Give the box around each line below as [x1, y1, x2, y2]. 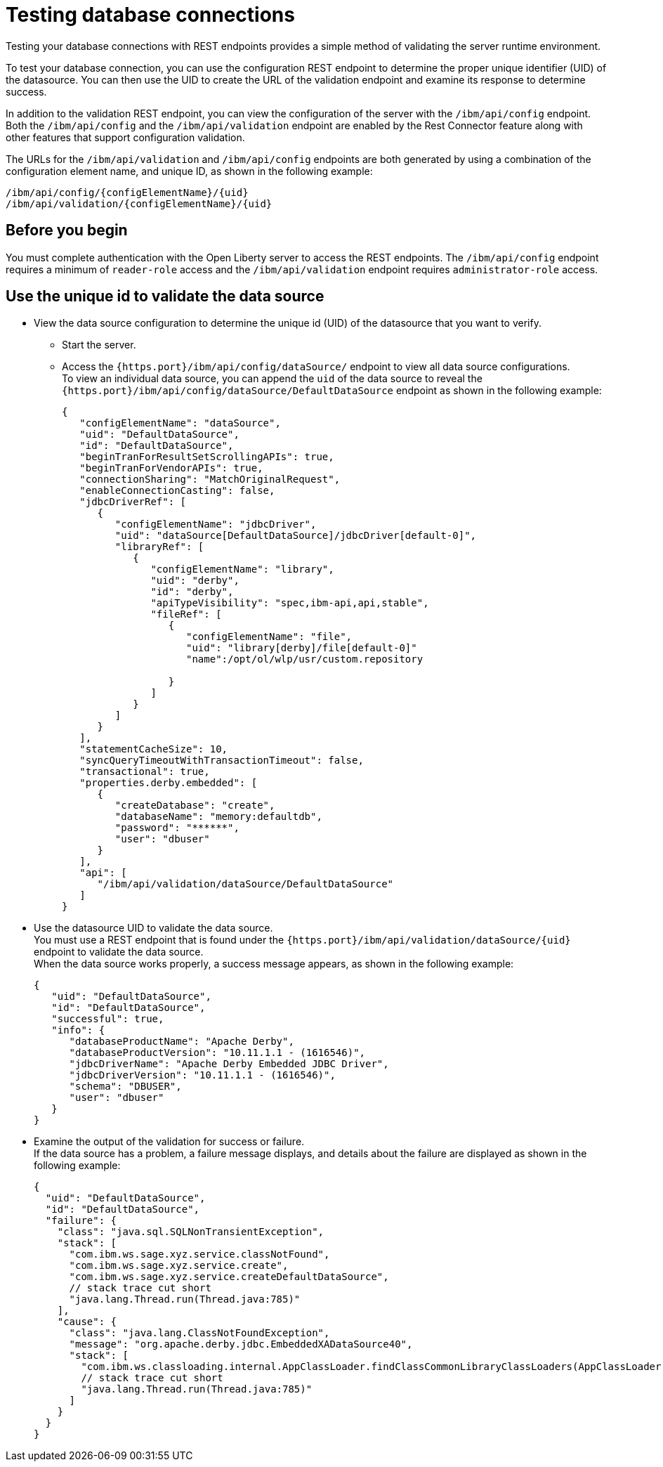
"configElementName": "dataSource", [79, 417, 281, 429]
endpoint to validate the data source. [34, 946, 204, 958]
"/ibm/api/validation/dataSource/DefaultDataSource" [97, 878, 394, 890]
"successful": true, [51, 1013, 164, 1025]
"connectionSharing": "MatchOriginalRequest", [79, 474, 341, 485]
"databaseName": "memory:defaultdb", [114, 811, 322, 823]
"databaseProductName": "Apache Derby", [69, 1036, 294, 1048]
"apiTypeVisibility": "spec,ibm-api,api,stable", [150, 597, 429, 609]
